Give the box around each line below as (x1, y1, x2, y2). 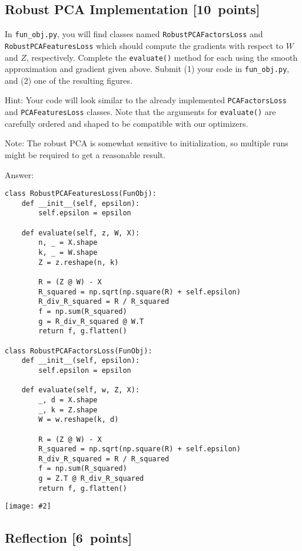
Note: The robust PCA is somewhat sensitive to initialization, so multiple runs (5, 137, 288, 149)
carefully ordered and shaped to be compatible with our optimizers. (5, 117, 248, 129)
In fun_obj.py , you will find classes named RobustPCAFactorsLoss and (5, 28, 263, 40)
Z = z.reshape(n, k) (38, 258, 119, 267)
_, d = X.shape (38, 395, 98, 404)
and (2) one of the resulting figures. (5, 74, 132, 86)
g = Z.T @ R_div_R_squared (38, 474, 144, 483)
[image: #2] (5, 502, 51, 511)
